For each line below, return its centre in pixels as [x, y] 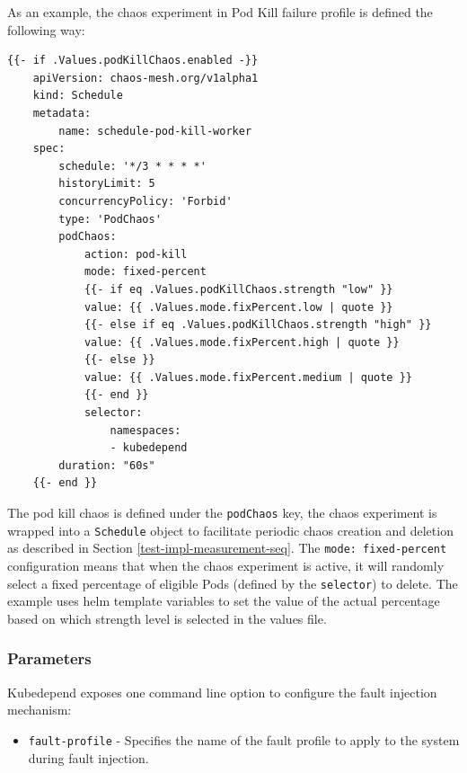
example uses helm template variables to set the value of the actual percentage [224, 601]
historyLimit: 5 [107, 184]
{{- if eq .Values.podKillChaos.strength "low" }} [238, 289]
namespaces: [145, 430]
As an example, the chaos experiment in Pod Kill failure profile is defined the [220, 12]
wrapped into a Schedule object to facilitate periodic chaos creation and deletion [230, 530]
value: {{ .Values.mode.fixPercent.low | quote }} [238, 307]
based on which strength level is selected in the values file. [167, 618]
